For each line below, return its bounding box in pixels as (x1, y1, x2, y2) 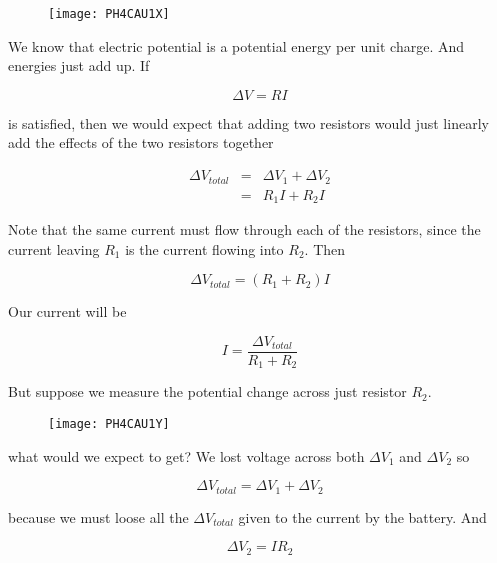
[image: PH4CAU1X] (48, 7, 170, 21)
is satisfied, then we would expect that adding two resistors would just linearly (8, 112, 489, 133)
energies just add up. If (8, 55, 150, 76)
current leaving (8, 238, 100, 259)
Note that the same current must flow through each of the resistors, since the (8, 219, 481, 239)
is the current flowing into (125, 238, 284, 259)
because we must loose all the (8, 506, 189, 527)
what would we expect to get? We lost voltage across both (8, 445, 365, 466)
